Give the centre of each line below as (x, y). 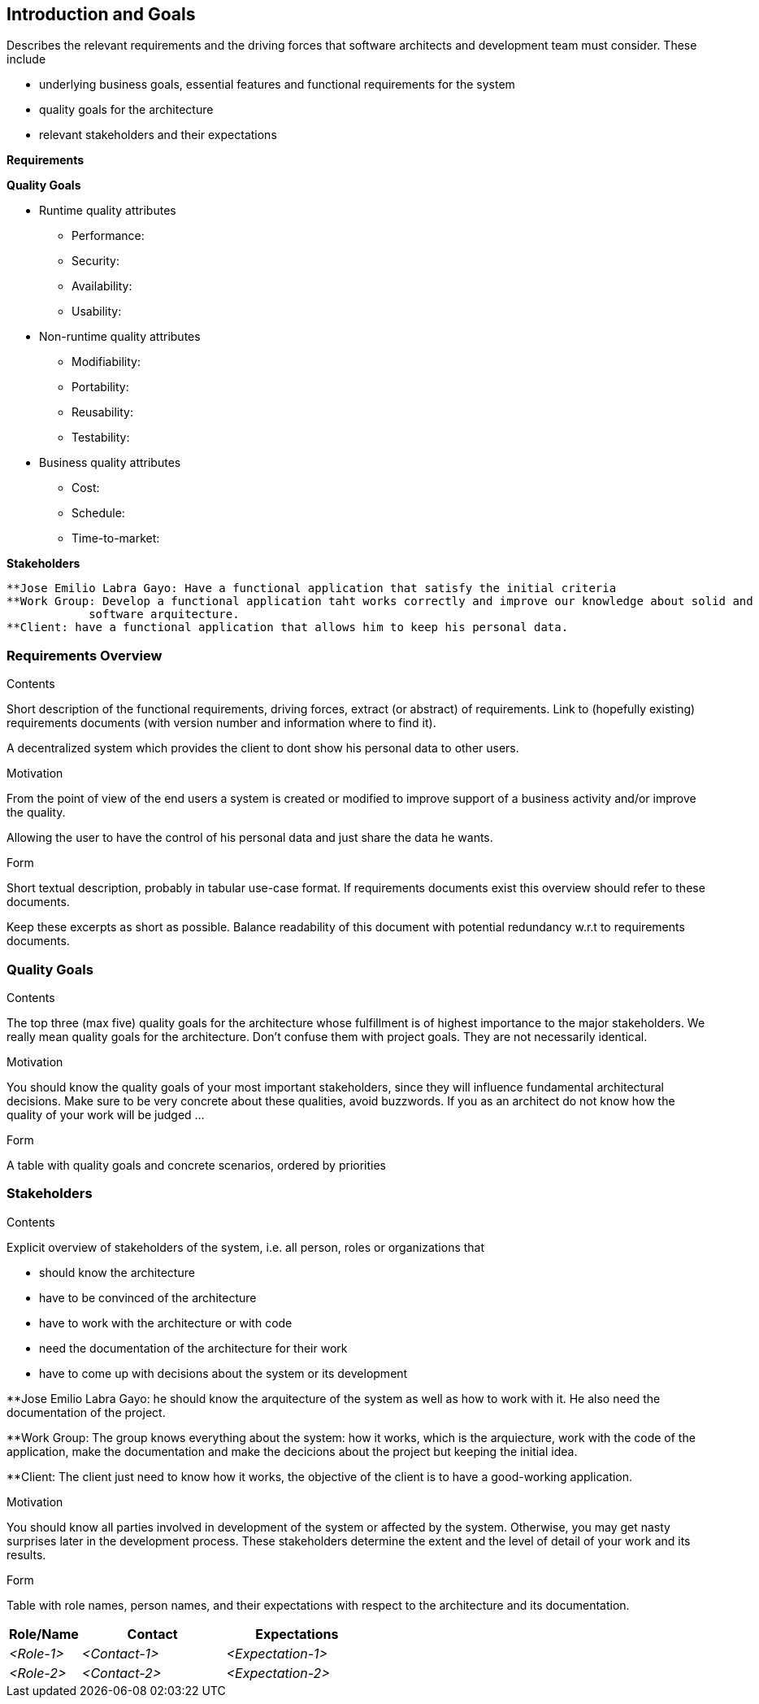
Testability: (101, 438)
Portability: (100, 387)
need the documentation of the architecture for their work (193, 1348)
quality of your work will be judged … (106, 1114)
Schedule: (98, 513)
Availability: (102, 286)
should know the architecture (117, 1272)
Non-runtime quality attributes (120, 337)
